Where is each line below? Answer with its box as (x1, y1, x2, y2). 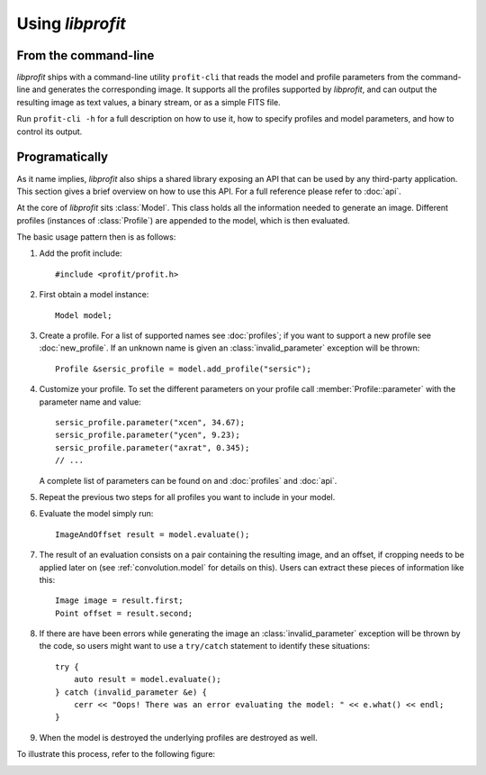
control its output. (16, 126, 83, 137)
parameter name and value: (39, 397, 141, 407)
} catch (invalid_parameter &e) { (55, 687, 207, 697)
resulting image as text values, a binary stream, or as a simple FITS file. (16, 96, 281, 107)
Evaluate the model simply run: (39, 508, 154, 519)
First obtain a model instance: (39, 289, 149, 300)
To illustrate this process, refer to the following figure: (16, 749, 216, 760)
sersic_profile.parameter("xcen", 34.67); (55, 417, 246, 427)
